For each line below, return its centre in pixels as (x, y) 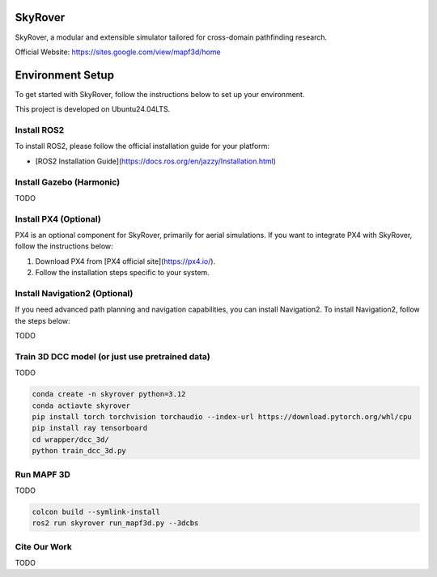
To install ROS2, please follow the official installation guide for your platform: (142, 146)
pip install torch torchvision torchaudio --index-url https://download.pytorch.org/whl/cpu (222, 417)
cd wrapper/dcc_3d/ (70, 439)
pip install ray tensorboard (90, 428)
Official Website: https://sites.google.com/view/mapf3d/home (118, 52)
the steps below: (42, 320)
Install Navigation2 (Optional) (74, 293)
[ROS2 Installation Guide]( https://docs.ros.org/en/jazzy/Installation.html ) (156, 161)
